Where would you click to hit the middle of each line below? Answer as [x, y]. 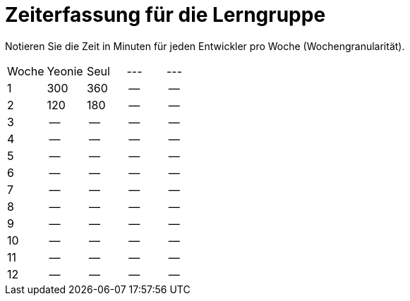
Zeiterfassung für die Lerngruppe [165, 15]
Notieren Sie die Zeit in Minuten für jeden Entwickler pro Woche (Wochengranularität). [205, 46]
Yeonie [65, 71]
